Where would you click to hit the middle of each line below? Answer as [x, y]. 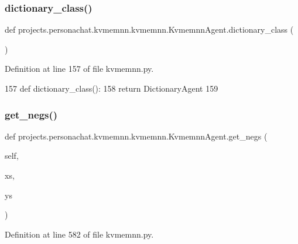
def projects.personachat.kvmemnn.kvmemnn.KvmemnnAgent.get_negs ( [136, 136]
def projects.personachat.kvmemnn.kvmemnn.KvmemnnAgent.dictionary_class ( [149, 29]
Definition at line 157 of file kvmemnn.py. [79, 69]
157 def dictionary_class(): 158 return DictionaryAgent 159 [112, 88]
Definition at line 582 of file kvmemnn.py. [79, 234]
